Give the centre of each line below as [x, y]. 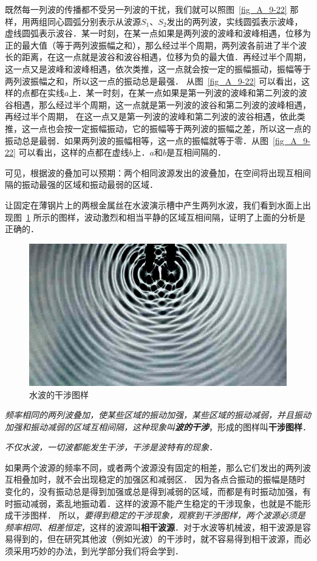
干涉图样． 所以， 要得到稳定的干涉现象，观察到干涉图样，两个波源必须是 [159, 515]
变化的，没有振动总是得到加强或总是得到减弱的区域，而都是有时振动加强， [154, 491]
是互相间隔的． [196, 152]
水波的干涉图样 [59, 394]
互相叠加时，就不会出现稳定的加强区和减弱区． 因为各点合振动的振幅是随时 [155, 479]
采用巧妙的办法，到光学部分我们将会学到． [98, 551]
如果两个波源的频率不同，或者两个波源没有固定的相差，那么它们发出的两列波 [158, 467]
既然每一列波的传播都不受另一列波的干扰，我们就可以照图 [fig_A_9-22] [146, 9]
